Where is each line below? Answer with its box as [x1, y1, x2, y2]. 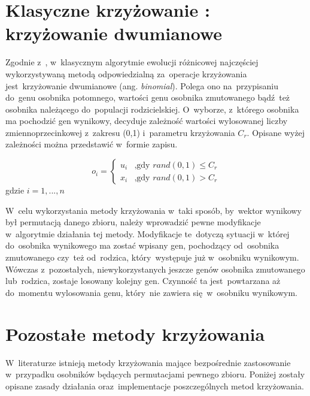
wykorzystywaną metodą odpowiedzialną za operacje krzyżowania [5, 67, 247, 80]
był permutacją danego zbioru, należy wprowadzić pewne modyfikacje [5, 216, 261, 228]
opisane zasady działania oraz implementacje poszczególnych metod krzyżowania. [5, 379, 304, 392]
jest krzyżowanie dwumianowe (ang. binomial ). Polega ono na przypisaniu [5, 79, 278, 92]
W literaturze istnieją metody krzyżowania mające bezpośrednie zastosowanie [5, 356, 291, 368]
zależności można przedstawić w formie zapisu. [5, 138, 178, 150]
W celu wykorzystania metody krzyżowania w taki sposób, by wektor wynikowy [5, 204, 302, 216]
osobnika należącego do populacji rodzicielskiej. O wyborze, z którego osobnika [5, 102, 299, 115]
